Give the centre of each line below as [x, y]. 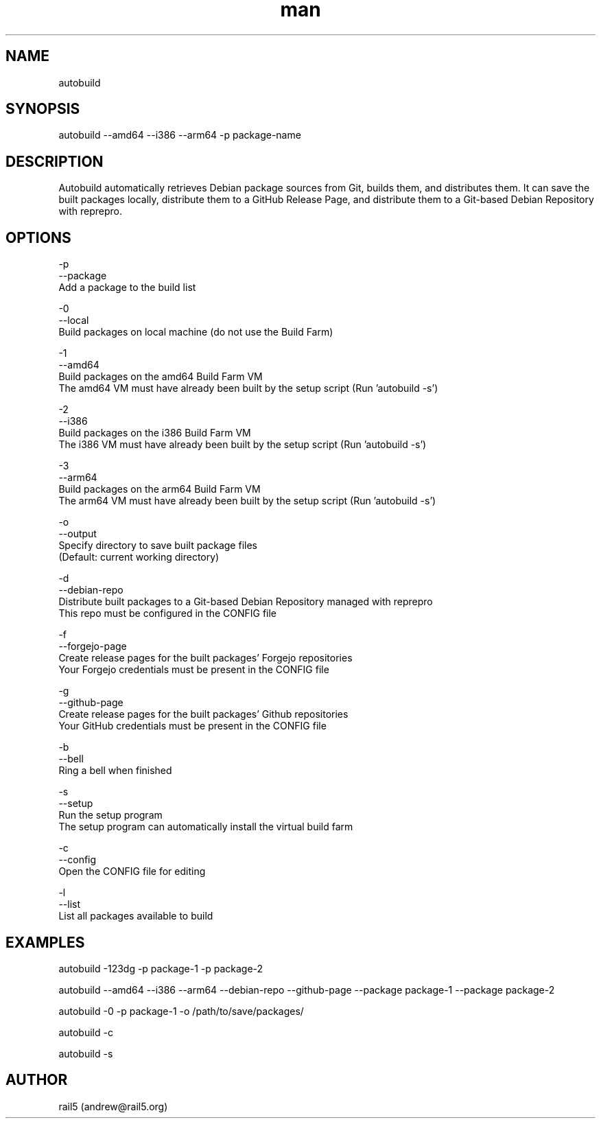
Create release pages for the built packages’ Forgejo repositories [205, 658]
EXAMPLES [45, 942]
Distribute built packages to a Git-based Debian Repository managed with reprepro [246, 602]
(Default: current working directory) [139, 557]
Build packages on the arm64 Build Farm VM [160, 489]
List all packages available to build [136, 916]
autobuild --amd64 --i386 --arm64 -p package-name [180, 135]
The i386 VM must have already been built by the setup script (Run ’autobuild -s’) [243, 445]
